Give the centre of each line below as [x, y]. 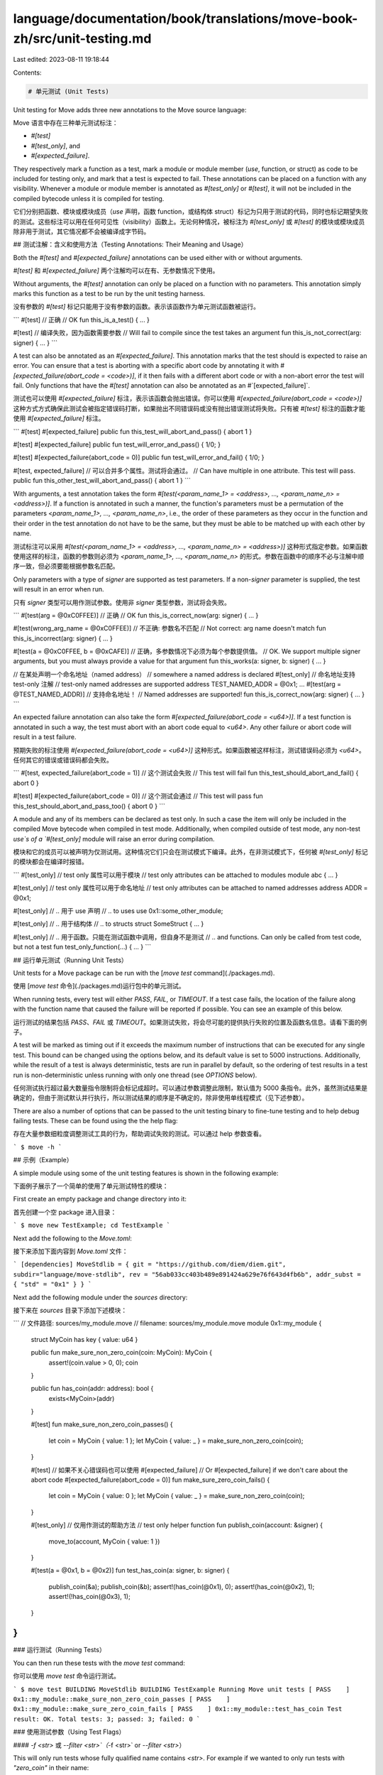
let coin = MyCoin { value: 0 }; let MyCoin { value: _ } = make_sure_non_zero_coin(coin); [177, 1496]
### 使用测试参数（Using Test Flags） [69, 1732]
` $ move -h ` [38, 1147]
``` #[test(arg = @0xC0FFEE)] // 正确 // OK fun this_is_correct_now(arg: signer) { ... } [136, 615]
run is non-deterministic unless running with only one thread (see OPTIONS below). [135, 1075]
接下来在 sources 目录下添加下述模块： [70, 1310]
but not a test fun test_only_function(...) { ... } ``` [82, 947]
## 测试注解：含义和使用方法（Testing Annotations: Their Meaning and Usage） [130, 244]
